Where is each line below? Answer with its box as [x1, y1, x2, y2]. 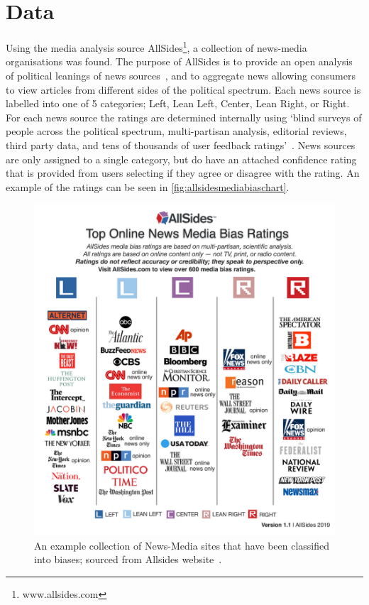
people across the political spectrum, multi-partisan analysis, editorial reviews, [6, 124, 347, 138]
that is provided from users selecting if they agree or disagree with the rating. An [6, 165, 360, 180]
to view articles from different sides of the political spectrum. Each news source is [6, 82, 361, 97]
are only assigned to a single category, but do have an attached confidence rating [6, 151, 357, 166]
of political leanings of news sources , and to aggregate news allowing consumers [6, 67, 356, 82]
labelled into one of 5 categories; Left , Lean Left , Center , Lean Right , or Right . [6, 96, 350, 111]
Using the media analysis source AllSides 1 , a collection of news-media [6, 38, 307, 55]
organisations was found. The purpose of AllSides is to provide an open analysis [6, 54, 353, 69]
